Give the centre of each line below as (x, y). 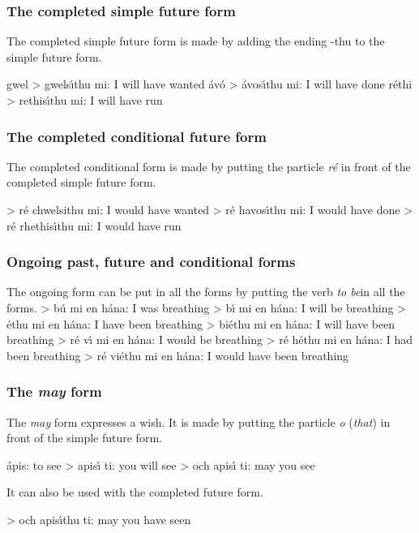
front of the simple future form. (84, 438)
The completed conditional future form (137, 136)
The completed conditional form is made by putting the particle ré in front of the (209, 166)
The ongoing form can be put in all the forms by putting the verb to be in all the (206, 292)
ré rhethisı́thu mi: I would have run (94, 225)
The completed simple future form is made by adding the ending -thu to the (196, 41)
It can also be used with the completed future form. (135, 492)
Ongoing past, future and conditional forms (151, 262)
